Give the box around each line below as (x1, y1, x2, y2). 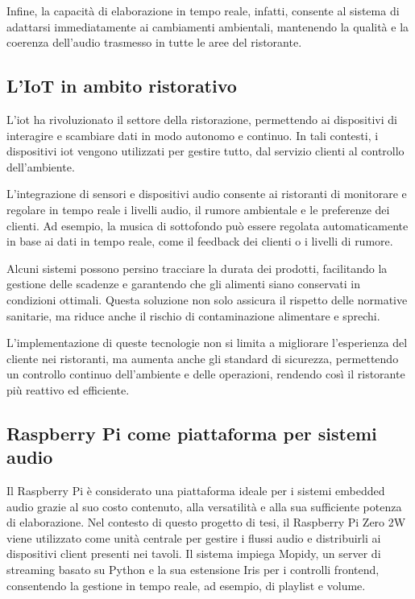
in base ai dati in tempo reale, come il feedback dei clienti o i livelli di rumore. (6, 233, 393, 250)
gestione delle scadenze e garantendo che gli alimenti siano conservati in (6, 275, 360, 292)
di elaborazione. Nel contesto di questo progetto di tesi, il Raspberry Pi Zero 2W (6, 514, 406, 531)
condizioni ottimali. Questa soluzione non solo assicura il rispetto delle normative (6, 291, 408, 308)
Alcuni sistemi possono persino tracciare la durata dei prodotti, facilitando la (6, 259, 388, 276)
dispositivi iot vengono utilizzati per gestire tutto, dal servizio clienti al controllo (6, 143, 405, 159)
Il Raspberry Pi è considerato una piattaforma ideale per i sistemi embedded (6, 482, 385, 499)
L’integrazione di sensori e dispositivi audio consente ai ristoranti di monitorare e (6, 185, 407, 202)
